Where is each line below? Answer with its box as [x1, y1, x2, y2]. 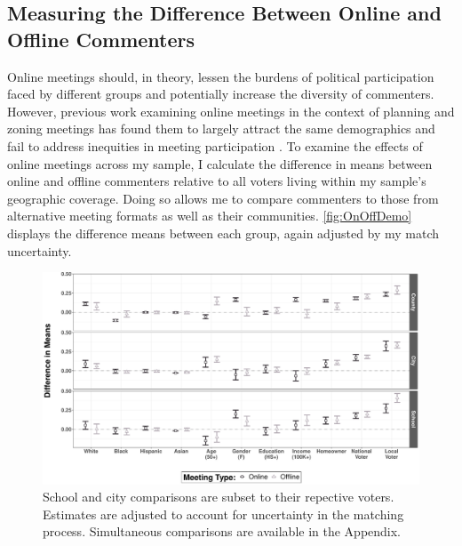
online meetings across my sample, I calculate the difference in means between [7, 154, 433, 173]
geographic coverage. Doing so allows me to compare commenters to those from [7, 189, 439, 207]
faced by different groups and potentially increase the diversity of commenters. [7, 84, 434, 103]
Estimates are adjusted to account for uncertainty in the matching [43, 504, 404, 523]
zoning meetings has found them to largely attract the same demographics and [7, 119, 435, 138]
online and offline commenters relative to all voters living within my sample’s [7, 172, 426, 190]
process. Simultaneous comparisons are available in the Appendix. [43, 522, 402, 541]
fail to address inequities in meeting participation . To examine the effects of [7, 136, 423, 155]
